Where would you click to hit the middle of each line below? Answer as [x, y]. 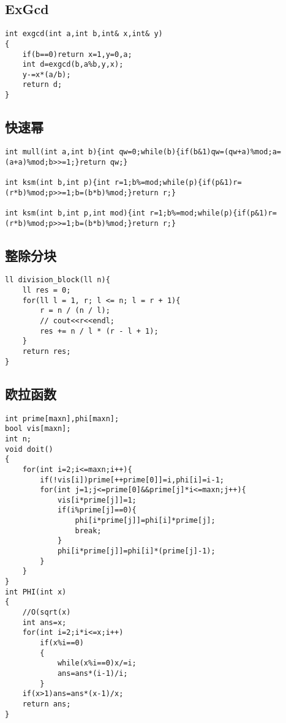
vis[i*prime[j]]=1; [97, 500]
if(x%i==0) [62, 643]
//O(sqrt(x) [47, 612]
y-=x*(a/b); [47, 74]
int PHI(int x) [36, 592]
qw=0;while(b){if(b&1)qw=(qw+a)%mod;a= [200, 152]
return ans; [47, 704]
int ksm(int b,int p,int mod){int [75, 213]
